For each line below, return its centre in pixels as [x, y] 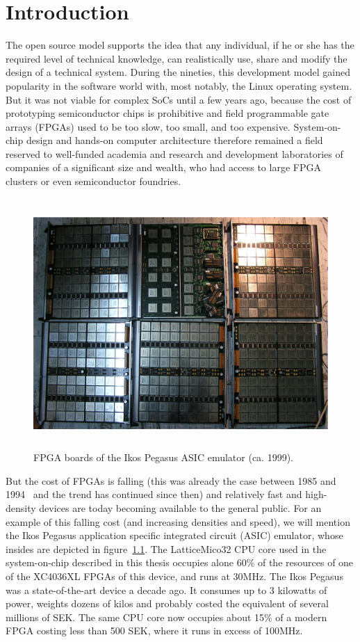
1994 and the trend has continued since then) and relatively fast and [154, 494]
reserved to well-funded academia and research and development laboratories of [174, 153]
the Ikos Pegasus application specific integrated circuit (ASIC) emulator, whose [174, 535]
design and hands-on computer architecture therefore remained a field [174, 140]
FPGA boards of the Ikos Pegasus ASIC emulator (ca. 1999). [163, 457]
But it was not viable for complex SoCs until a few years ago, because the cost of [179, 99]
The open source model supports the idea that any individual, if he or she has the [180, 45]
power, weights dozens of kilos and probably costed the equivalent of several [167, 603]
